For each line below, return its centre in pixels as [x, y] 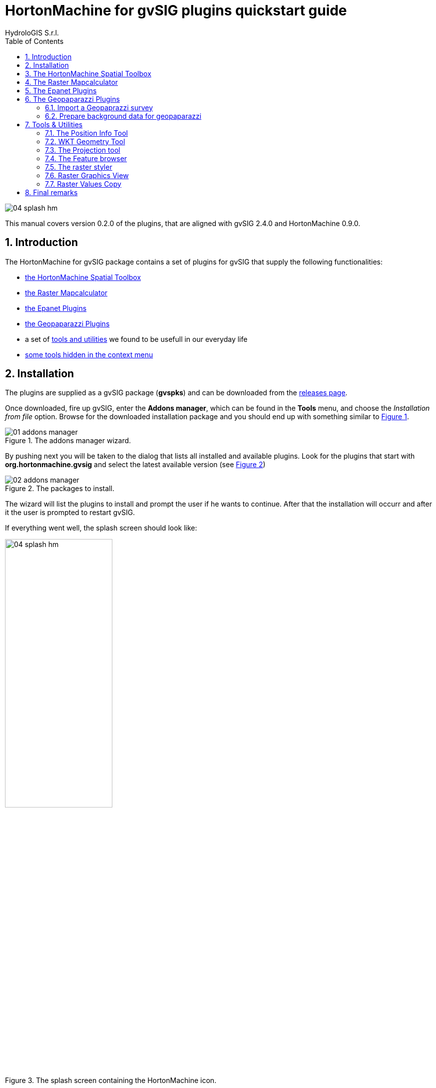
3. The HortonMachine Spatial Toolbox [88, 73]
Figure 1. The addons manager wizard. [68, 441]
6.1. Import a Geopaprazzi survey [99, 107]
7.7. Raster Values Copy [83, 184]
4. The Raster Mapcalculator [72, 82]
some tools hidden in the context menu [89, 354]
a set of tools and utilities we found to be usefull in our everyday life [136, 339]
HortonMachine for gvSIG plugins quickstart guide [176, 10]
